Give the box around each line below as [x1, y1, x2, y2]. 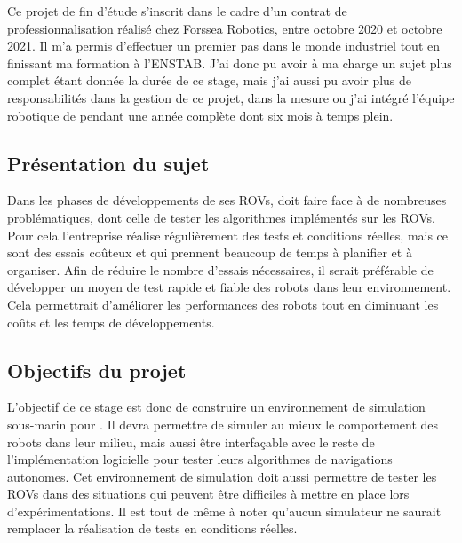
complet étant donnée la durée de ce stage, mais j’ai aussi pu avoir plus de [7, 71, 412, 90]
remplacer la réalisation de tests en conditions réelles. [7, 519, 298, 538]
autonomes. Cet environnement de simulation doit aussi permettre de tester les [7, 467, 437, 485]
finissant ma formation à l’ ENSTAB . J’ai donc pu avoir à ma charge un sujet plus [7, 53, 452, 72]
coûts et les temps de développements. [7, 312, 215, 331]
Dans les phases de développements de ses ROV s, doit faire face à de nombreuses [7, 191, 447, 209]
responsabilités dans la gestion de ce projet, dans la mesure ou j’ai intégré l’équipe [7, 88, 455, 106]
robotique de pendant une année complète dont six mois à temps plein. [7, 106, 394, 124]
